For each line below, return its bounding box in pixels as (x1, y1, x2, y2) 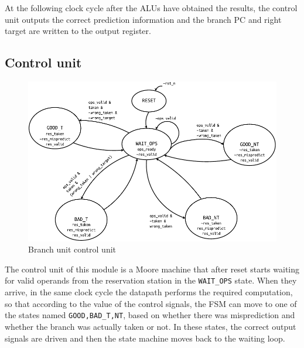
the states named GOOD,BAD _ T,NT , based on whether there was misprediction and (5, 309, 295, 321)
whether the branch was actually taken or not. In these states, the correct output (5, 320, 296, 332)
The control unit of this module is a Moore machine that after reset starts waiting (5, 262, 300, 275)
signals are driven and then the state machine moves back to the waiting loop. (5, 332, 285, 344)
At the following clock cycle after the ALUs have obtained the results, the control (5, 2, 298, 13)
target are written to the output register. (5, 25, 151, 37)
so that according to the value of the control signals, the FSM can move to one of (5, 297, 297, 309)
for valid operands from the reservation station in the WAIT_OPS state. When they (5, 274, 297, 286)
